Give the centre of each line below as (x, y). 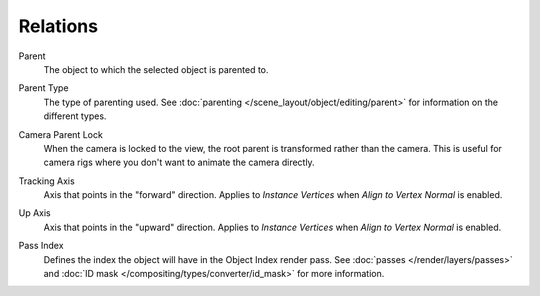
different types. (75, 116)
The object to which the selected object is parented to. (156, 69)
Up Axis (35, 213)
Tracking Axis (46, 181)
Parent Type (43, 88)
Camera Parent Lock (61, 134)
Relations (58, 26)
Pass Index (41, 246)
